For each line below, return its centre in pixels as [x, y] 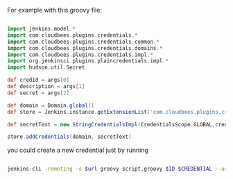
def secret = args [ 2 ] [38, 93]
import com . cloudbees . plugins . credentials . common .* [83, 42]
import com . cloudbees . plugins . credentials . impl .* [80, 55]
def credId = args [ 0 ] [38, 80]
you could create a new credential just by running [78, 150]
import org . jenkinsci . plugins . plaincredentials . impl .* [88, 61]
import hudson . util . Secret [46, 68]
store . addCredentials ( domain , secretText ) [69, 137]
